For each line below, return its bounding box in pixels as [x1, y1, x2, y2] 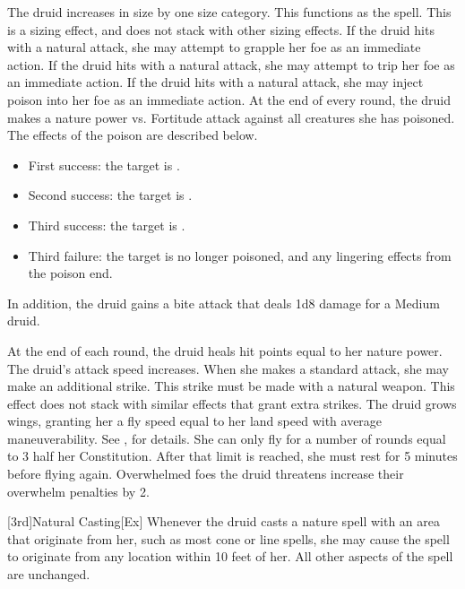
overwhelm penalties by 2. [7, 481, 150, 500]
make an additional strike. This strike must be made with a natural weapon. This [7, 377, 455, 395]
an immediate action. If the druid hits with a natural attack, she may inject [7, 73, 424, 91]
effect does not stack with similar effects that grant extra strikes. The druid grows [7, 394, 457, 412]
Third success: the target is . [28, 215, 185, 234]
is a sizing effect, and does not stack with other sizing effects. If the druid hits [7, 20, 435, 39]
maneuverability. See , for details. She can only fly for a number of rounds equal [7, 429, 446, 447]
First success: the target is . [28, 155, 180, 174]
